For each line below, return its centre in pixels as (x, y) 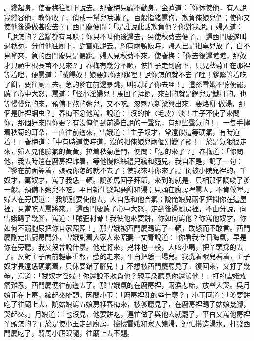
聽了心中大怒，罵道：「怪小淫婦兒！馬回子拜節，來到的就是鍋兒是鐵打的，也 (125, 94)
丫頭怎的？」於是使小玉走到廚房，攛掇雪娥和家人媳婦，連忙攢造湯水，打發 (124, 323)
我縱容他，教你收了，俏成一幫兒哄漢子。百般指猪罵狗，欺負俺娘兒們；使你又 (127, 17)
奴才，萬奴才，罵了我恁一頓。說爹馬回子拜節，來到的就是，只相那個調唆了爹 (127, 180)
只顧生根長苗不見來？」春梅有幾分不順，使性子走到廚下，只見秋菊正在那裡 (130, 65)
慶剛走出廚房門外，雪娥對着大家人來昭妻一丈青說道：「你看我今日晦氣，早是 (125, 237)
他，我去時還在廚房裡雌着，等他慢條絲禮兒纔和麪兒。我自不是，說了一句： (124, 160)
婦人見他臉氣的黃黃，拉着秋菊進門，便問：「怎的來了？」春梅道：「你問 (130, 151)
